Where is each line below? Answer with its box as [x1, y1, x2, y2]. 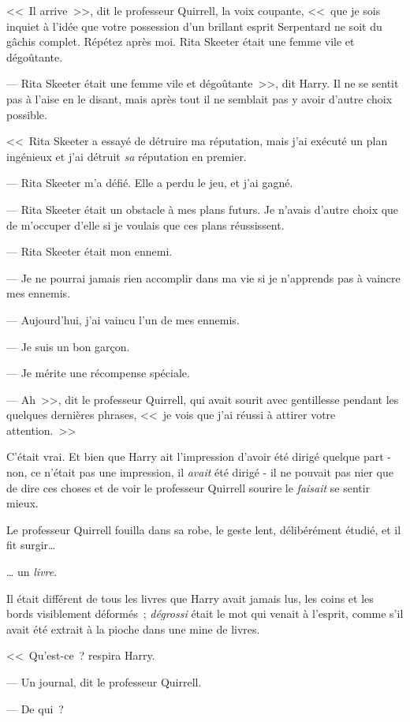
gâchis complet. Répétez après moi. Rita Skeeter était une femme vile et [6, 33, 355, 50]
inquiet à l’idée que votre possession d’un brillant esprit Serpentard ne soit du [6, 17, 382, 34]
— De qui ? [6, 700, 64, 716]
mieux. [6, 495, 39, 511]
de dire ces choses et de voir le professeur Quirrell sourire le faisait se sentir [6, 479, 371, 496]
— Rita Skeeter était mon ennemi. [6, 243, 173, 260]
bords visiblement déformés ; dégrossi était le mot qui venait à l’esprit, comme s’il [6, 605, 404, 622]
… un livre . [6, 563, 58, 580]
